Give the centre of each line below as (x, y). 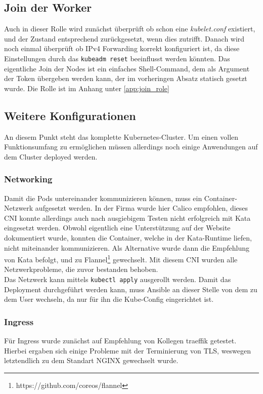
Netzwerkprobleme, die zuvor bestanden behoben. (81, 269)
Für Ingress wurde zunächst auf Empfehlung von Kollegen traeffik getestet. (120, 341)
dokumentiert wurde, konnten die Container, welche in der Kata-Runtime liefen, (128, 238)
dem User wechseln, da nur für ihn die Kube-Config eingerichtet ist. (109, 299)
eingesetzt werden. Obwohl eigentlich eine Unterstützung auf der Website (117, 228)
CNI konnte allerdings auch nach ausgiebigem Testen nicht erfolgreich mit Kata (127, 218)
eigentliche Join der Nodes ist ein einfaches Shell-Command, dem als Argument (127, 68)
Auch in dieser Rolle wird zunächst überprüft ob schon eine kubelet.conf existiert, (130, 29)
